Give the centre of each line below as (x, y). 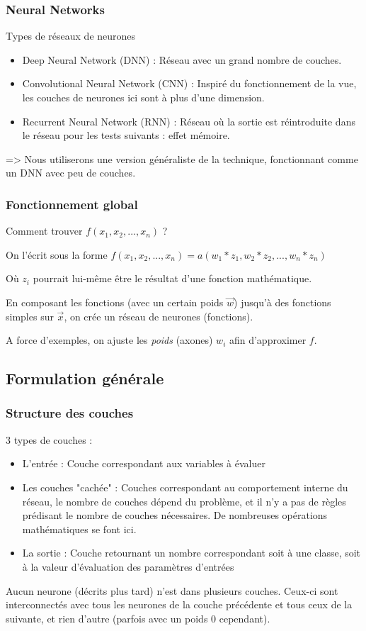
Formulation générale (85, 378)
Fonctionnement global (72, 204)
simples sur (30, 316)
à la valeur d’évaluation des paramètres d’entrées (128, 566)
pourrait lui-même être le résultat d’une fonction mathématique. (172, 278)
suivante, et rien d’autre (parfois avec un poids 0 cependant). (138, 618)
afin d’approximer (268, 340)
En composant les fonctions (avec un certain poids (115, 302)
